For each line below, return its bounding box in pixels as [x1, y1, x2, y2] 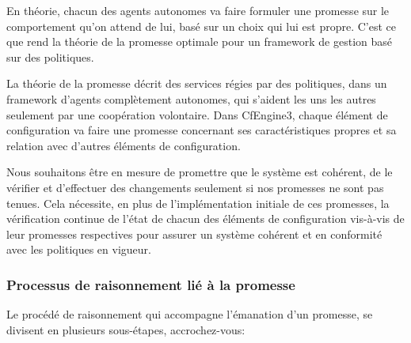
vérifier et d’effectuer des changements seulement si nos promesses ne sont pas [6, 179, 384, 195]
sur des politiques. [6, 48, 94, 65]
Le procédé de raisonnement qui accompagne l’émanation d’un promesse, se [6, 306, 373, 322]
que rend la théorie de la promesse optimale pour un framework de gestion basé [6, 33, 393, 50]
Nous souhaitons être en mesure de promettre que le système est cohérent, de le [6, 164, 393, 180]
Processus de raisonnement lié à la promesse [6, 274, 295, 294]
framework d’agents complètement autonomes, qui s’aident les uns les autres [6, 90, 376, 107]
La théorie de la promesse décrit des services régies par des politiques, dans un [6, 75, 387, 92]
